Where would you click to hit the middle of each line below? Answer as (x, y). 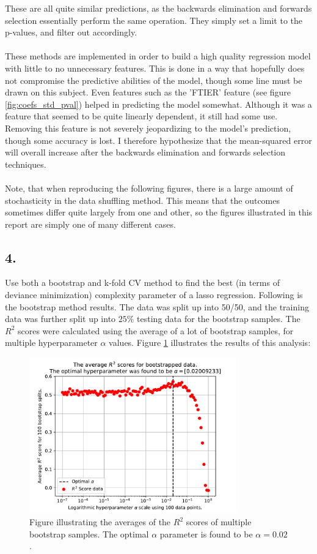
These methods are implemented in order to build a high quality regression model (158, 56)
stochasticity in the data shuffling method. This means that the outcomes (142, 200)
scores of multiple (219, 522)
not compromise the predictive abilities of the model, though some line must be (154, 80)
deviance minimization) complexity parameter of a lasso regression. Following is (154, 295)
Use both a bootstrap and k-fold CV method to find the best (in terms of (142, 283)
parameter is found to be (206, 533)
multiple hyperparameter (51, 343)
